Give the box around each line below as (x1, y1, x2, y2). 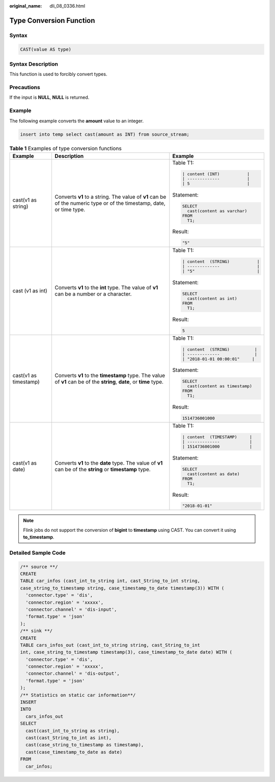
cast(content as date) (187, 471, 240, 476)
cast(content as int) (187, 295, 237, 301)
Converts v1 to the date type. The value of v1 (54, 460, 163, 467)
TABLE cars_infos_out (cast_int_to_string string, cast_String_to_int (20, 642, 201, 648)
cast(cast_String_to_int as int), (25, 735, 112, 741)
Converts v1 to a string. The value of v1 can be (54, 194, 167, 201)
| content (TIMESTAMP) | (182, 434, 252, 440)
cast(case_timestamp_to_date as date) (25, 749, 122, 755)
